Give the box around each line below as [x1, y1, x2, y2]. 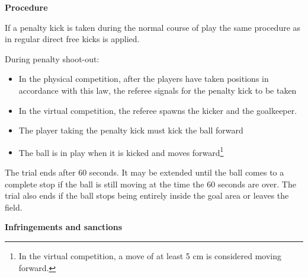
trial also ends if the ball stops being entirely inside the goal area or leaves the [5, 189, 289, 202]
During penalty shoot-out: [5, 52, 100, 65]
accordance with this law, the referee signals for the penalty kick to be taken [18, 84, 297, 96]
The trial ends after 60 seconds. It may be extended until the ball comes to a [5, 166, 284, 178]
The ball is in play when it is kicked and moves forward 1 [18, 144, 224, 158]
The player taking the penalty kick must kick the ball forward [18, 124, 243, 136]
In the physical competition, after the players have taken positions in [18, 72, 269, 85]
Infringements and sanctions [5, 221, 123, 233]
